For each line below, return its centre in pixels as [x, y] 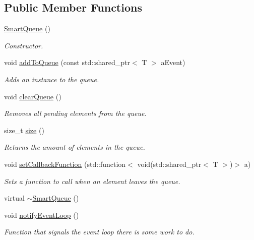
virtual [14, 198]
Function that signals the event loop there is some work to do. [99, 232]
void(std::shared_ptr [169, 164]
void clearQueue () [33, 96]
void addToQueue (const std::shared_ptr [67, 62]
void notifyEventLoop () [42, 215]
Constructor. [24, 45]
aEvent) [173, 62]
